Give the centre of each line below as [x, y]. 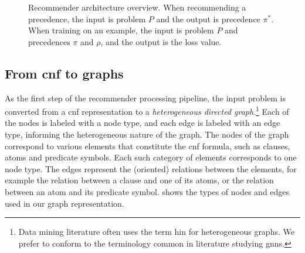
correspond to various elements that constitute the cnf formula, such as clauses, [148, 146]
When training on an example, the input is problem [121, 30]
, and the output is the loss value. [161, 41]
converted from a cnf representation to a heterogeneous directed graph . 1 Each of [147, 110]
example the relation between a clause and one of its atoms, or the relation [139, 180]
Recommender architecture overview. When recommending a [137, 7]
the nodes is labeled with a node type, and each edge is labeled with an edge [143, 123]
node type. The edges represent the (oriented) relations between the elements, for [151, 168]
